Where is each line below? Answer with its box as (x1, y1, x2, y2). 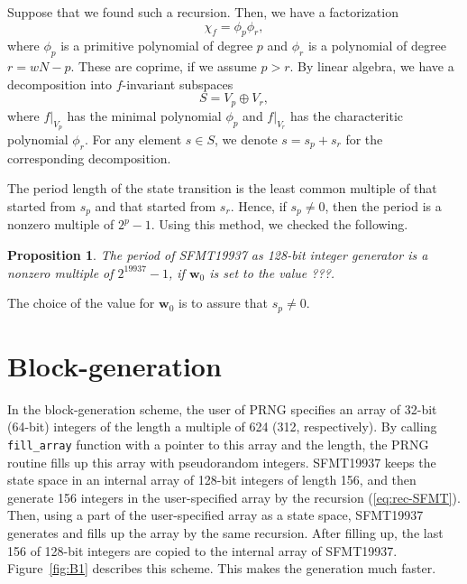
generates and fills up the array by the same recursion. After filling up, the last (7, 524, 444, 542)
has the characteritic (290, 106, 403, 125)
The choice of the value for (7, 293, 155, 312)
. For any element (84, 130, 182, 149)
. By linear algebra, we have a (289, 57, 454, 76)
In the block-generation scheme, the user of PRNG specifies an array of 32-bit (7, 399, 437, 418)
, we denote (215, 130, 278, 149)
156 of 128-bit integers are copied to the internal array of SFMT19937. (7, 541, 398, 560)
